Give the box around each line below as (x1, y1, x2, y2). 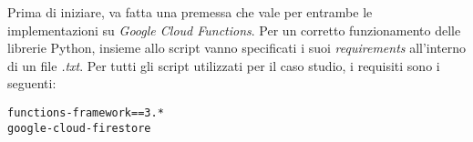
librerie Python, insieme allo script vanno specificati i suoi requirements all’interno (7, 38, 467, 57)
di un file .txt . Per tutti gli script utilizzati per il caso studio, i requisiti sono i (7, 56, 440, 75)
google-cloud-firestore (7, 121, 151, 135)
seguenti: (7, 74, 57, 93)
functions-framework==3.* (7, 106, 164, 119)
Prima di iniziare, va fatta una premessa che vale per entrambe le (7, 3, 373, 21)
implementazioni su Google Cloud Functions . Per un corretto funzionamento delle (7, 20, 461, 39)
